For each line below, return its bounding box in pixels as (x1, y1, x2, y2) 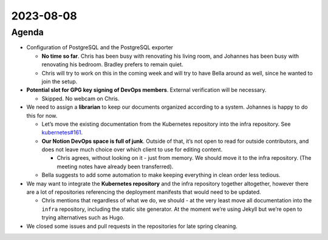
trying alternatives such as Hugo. (41, 214, 125, 221)
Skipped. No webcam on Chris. (41, 95, 120, 102)
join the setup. (41, 78, 78, 85)
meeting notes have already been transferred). (56, 163, 174, 170)
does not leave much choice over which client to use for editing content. (41, 146, 223, 153)
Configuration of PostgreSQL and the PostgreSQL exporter (26, 44, 173, 51)
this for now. (26, 112, 58, 119)
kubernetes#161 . (41, 129, 83, 136)
